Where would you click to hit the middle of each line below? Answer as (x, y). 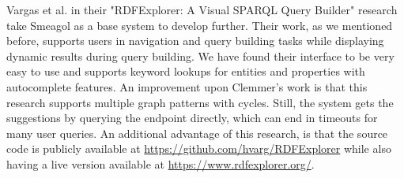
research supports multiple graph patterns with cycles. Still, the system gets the (200, 102)
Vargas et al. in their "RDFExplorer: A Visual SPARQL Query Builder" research (202, 9)
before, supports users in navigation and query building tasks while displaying (195, 41)
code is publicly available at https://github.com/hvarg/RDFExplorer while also (199, 148)
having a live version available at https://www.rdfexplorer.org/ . (160, 163)
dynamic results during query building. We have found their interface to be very (200, 56)
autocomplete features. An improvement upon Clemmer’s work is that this (187, 86)
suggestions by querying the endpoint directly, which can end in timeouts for (192, 118)
